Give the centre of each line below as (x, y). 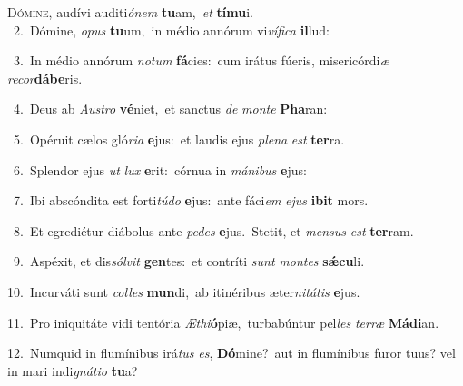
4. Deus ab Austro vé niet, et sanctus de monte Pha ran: (170, 109)
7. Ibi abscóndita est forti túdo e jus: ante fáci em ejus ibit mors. (191, 200)
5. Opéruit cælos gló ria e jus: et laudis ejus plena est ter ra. (179, 139)
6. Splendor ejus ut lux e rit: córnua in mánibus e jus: (160, 169)
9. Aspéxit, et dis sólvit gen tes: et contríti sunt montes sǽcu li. (189, 261)
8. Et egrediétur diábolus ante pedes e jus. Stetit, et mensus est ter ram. (213, 230)
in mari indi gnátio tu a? (73, 370)
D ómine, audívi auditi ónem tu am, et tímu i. (130, 12)
